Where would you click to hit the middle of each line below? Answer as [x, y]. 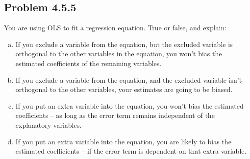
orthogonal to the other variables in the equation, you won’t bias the [119, 54]
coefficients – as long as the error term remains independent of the [115, 115]
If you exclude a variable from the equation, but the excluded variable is [124, 44]
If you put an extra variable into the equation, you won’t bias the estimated [129, 105]
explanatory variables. [49, 125]
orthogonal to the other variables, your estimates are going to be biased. [124, 89]
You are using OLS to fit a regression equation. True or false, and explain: [115, 28]
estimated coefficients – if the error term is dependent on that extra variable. [131, 151]
